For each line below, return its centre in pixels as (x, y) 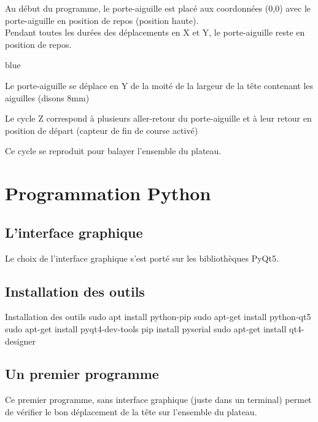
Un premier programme (82, 374)
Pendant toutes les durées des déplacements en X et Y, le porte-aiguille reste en (155, 32)
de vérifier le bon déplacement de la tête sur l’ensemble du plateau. (131, 411)
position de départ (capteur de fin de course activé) (102, 130)
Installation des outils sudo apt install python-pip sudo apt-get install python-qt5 (158, 317)
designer (20, 341)
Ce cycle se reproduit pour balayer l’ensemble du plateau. (113, 151)
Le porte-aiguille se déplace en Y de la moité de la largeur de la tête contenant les (159, 85)
